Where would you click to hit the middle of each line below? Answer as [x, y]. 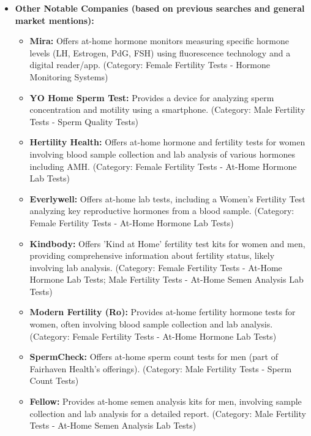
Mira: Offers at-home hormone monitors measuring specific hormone [159, 41]
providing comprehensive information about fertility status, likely [152, 255]
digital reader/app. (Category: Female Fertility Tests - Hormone [150, 65]
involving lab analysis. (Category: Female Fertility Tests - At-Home [156, 267]
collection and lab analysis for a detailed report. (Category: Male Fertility [168, 413]
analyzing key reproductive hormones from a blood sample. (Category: [162, 211]
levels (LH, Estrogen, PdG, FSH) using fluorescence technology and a [160, 52]
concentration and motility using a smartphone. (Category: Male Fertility [167, 109]
